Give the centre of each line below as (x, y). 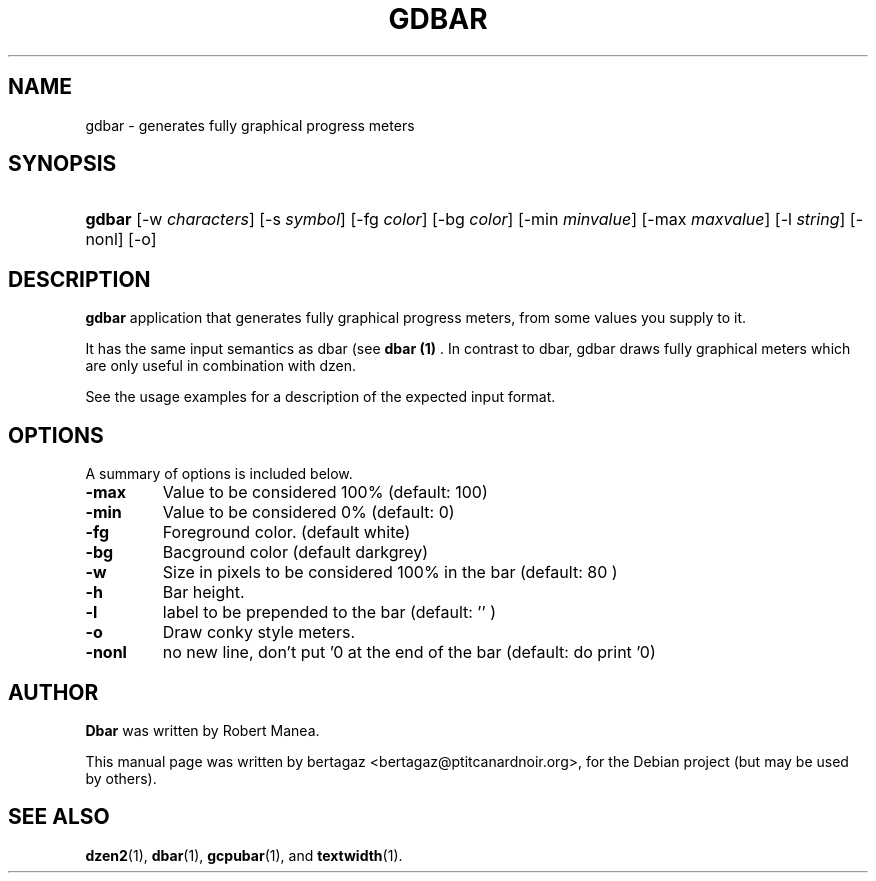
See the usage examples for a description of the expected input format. (320, 397)
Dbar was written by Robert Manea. (202, 730)
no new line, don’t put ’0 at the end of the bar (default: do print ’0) (409, 652)
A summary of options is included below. (219, 474)
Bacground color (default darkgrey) (295, 552)
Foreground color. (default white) (286, 532)
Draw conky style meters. (258, 632)
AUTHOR (53, 692)
